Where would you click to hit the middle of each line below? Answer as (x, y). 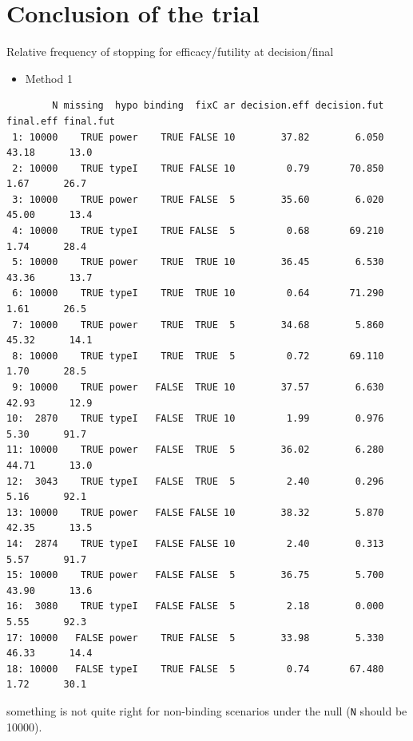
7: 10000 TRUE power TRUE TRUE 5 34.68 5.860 (198, 325)
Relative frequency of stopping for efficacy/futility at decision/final (170, 52)
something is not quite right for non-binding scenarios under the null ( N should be (207, 710)
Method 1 (49, 78)
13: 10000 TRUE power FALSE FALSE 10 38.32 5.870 (195, 512)
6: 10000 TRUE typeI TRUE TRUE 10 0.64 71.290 (198, 293)
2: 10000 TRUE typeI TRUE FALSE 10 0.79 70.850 (198, 168)
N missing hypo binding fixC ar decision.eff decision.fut (218, 106)
